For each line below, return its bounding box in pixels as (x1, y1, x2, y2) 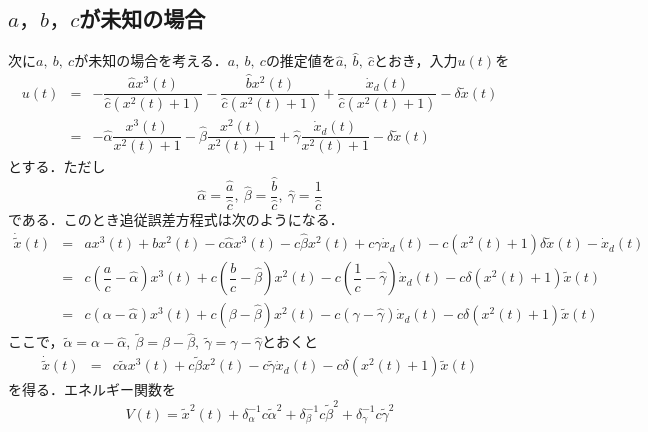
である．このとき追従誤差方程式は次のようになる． (8, 209, 344, 229)
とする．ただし (8, 156, 106, 177)
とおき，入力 (374, 50, 458, 71)
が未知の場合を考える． (74, 50, 228, 71)
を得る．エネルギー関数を (8, 379, 176, 400)
